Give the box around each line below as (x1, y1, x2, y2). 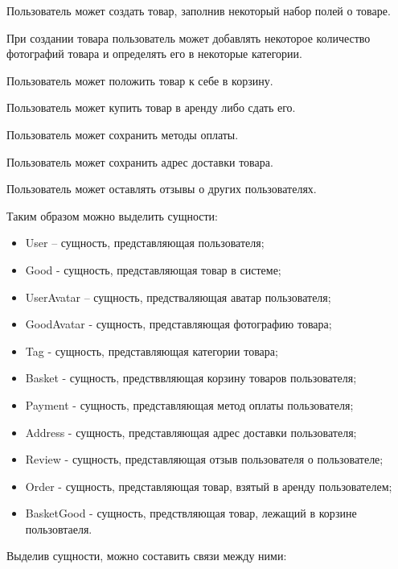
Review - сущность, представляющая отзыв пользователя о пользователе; (25, 451, 384, 468)
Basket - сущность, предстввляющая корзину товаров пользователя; (25, 369, 357, 386)
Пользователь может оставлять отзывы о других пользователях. (6, 180, 317, 197)
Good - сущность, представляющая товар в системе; (25, 261, 281, 278)
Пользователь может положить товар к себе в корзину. (6, 72, 273, 89)
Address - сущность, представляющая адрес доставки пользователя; (25, 423, 357, 440)
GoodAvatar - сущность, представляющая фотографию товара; (25, 315, 332, 332)
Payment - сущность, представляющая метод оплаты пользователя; (25, 396, 354, 413)
